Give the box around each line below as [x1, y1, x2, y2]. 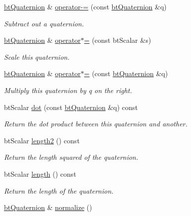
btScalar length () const [4, 168, 76, 179]
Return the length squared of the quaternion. [4, 152, 138, 162]
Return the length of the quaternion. [4, 185, 114, 196]
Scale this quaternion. [4, 51, 70, 62]
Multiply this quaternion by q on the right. [4, 85, 132, 95]
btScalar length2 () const [4, 135, 80, 145]
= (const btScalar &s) [84, 35, 151, 45]
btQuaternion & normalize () [4, 202, 92, 213]
